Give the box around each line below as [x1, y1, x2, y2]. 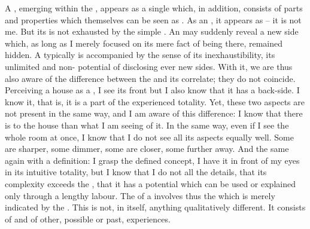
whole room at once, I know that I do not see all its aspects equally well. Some [5, 130, 294, 143]
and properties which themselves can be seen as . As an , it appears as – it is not [5, 13, 302, 26]
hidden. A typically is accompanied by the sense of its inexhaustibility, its [5, 48, 275, 61]
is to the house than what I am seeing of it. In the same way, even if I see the [5, 118, 289, 131]
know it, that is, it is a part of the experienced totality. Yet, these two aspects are [5, 95, 305, 108]
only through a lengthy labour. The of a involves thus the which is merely [5, 189, 275, 201]
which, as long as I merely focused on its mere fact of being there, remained [5, 36, 282, 49]
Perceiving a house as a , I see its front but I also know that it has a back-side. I [5, 84, 300, 96]
